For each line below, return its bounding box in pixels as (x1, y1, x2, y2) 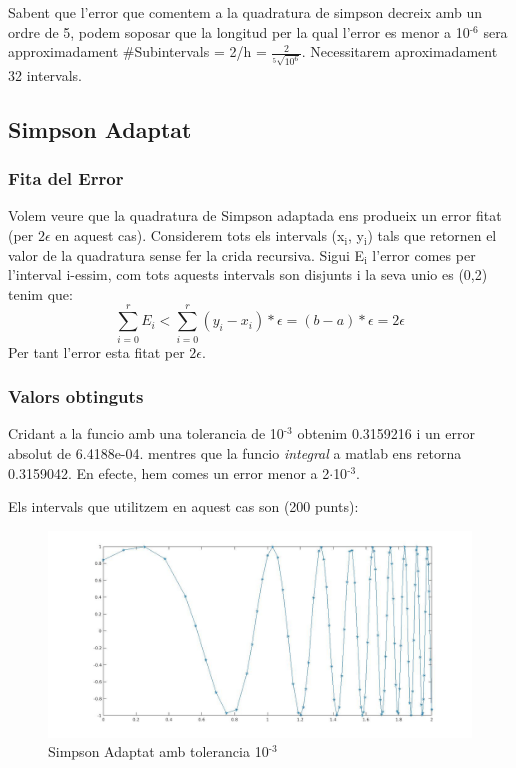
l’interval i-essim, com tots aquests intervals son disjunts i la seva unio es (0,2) (8, 264, 488, 285)
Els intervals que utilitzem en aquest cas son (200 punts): (8, 496, 359, 517)
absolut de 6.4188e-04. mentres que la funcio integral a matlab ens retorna (8, 442, 462, 463)
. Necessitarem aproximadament (301, 41, 498, 62)
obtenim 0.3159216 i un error (297, 423, 475, 444)
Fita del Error (8, 166, 124, 191)
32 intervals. (8, 64, 83, 85)
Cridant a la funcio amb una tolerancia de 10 (8, 423, 284, 444)
